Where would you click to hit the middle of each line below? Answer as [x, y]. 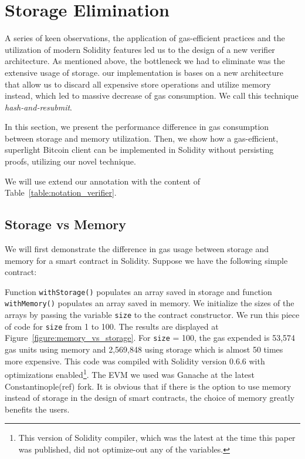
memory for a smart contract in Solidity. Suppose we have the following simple [146, 260]
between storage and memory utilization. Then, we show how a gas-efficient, [142, 138]
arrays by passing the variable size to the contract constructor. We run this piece [152, 315]
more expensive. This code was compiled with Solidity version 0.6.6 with [135, 361]
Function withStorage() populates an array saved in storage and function [138, 291]
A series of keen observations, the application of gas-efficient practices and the [145, 38]
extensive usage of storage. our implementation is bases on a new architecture [144, 72]
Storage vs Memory [65, 224]
